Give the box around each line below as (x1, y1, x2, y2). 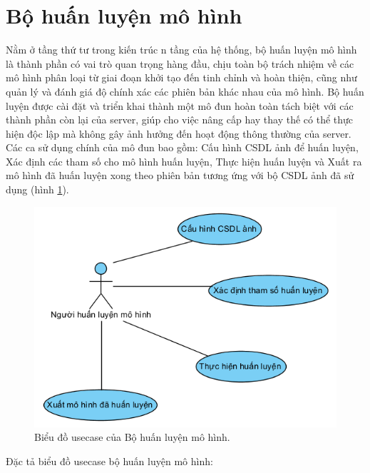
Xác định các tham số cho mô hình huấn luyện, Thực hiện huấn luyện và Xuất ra (6, 153, 362, 168)
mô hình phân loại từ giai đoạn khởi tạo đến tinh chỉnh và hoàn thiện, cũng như (6, 70, 357, 85)
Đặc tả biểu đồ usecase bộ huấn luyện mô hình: (6, 453, 213, 468)
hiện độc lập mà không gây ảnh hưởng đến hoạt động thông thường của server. (6, 126, 351, 141)
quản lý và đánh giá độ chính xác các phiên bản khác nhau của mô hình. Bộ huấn (6, 83, 364, 98)
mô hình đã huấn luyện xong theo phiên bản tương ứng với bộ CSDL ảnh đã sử (6, 168, 354, 183)
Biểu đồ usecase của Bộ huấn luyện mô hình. (34, 429, 230, 444)
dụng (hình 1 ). (6, 182, 69, 197)
